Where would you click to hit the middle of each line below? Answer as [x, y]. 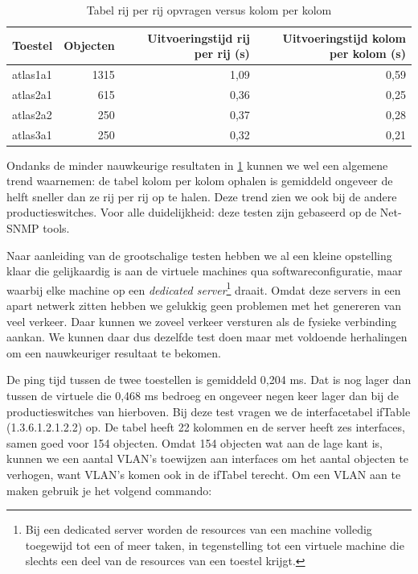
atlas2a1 [32, 94]
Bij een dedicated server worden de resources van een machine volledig [199, 529]
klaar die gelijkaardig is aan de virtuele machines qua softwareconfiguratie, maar [205, 271]
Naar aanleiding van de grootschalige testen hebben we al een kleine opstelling [199, 255]
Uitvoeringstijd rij [199, 37]
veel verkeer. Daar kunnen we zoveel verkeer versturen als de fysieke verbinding [202, 321]
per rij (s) [222, 54]
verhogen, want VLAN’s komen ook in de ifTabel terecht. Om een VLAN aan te [204, 474]
